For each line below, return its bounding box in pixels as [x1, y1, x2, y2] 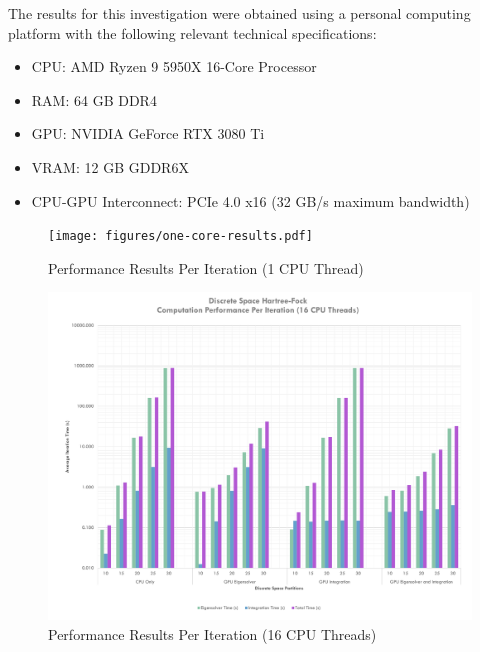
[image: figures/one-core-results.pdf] [48, 229, 313, 244]
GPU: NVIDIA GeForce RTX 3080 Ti [31, 123, 265, 144]
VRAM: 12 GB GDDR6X [31, 156, 189, 177]
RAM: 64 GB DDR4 [31, 89, 157, 110]
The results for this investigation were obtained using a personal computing [8, 3, 471, 23]
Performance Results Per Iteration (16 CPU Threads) [48, 623, 377, 644]
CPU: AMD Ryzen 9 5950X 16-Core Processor [31, 56, 317, 77]
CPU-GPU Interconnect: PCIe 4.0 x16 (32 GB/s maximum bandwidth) [31, 190, 470, 211]
